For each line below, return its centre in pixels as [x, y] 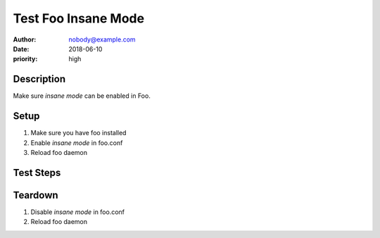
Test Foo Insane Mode [78, 18]
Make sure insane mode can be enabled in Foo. [82, 96]
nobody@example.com [102, 39]
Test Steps [37, 173]
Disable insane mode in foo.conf [78, 212]
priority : [25, 59]
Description [39, 79]
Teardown [36, 195]
